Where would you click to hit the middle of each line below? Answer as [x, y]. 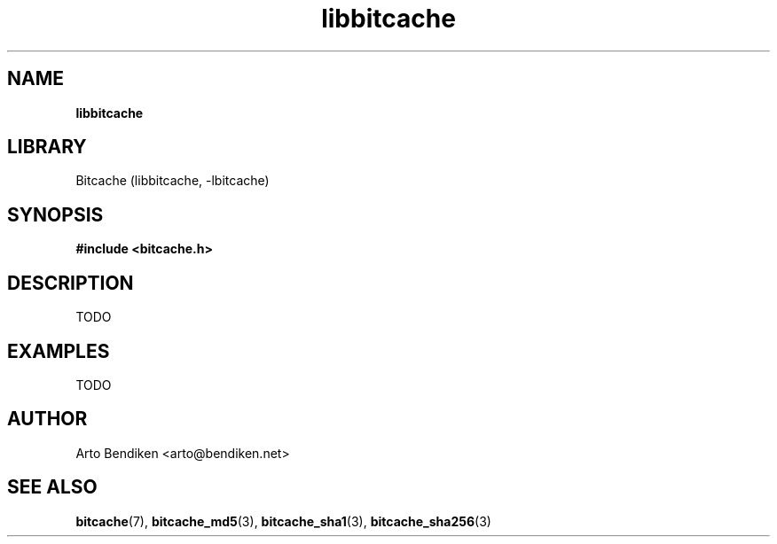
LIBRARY [47, 147]
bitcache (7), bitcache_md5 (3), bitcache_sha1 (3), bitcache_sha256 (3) [283, 521]
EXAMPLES [59, 351]
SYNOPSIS [55, 214]
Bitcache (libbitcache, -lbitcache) [173, 181]
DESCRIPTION [71, 283]
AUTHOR [47, 419]
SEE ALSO [52, 487]
